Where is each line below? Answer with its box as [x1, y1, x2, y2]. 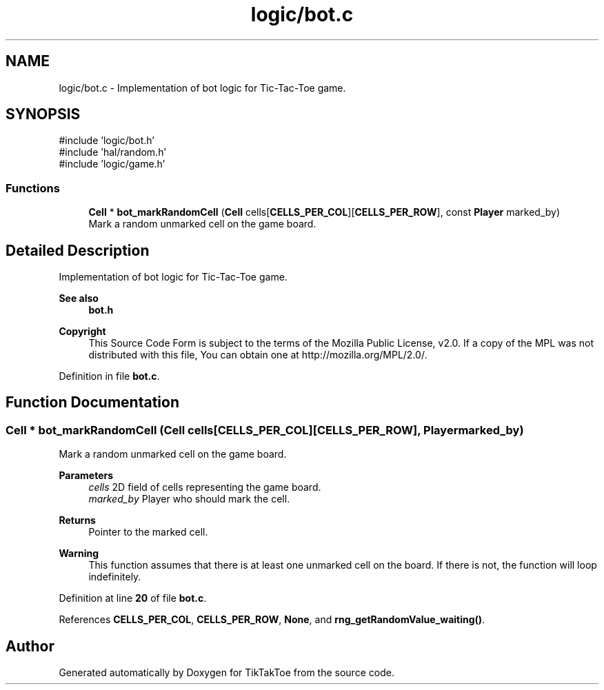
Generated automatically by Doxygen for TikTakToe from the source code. [59, 667, 394, 679]
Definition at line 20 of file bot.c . [59, 592, 207, 605]
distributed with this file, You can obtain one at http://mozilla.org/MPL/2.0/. [88, 349, 427, 361]
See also [59, 292, 99, 305]
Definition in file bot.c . [59, 370, 160, 383]
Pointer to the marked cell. [88, 526, 208, 538]
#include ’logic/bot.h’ [59, 134, 154, 147]
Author [6, 637, 54, 655]
